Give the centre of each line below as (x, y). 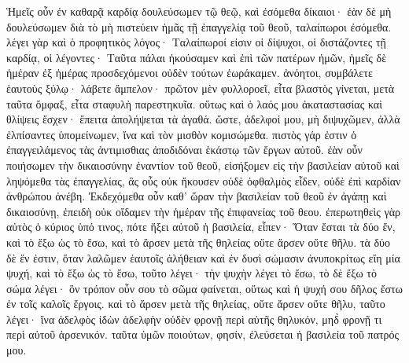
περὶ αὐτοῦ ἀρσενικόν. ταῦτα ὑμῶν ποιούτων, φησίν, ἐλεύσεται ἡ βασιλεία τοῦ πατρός (203, 334)
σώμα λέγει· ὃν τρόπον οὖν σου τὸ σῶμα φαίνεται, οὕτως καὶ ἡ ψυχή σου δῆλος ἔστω (204, 288)
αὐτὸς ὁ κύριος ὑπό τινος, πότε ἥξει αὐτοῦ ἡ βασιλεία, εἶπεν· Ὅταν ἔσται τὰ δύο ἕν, (201, 227)
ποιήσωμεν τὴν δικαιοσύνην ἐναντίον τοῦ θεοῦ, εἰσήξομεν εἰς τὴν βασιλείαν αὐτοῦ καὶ (203, 165)
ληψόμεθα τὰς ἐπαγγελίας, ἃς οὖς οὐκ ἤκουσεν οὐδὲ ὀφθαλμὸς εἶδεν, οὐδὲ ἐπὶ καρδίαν (204, 180)
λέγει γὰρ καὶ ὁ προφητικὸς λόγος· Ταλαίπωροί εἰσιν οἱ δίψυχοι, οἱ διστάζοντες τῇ (196, 42)
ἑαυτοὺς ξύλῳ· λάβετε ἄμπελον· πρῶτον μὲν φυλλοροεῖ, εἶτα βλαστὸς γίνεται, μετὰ (201, 88)
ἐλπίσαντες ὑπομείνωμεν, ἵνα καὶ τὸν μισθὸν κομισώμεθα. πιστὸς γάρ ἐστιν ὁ (182, 134)
